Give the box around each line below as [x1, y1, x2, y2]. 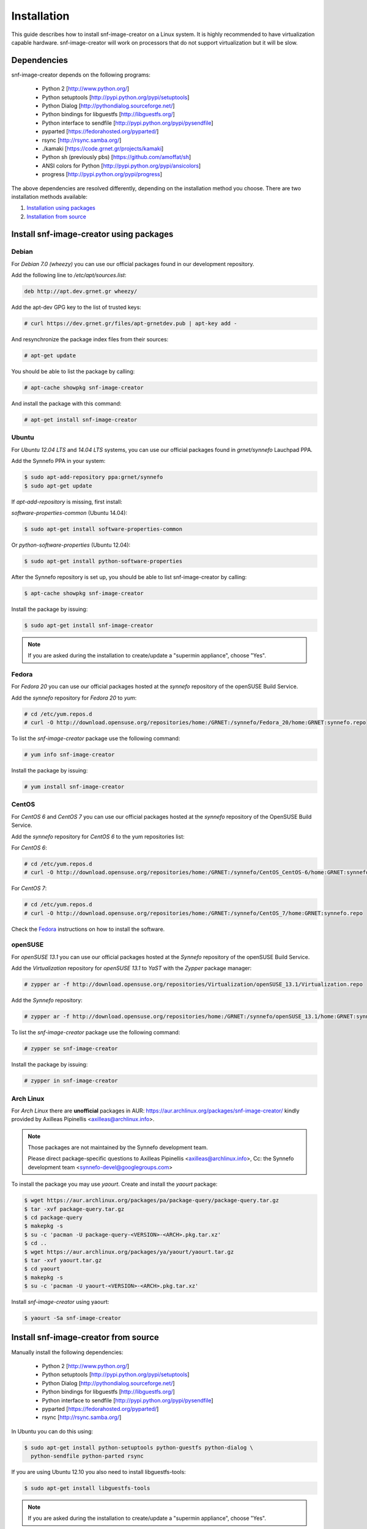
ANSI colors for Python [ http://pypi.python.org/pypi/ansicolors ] [42, 162, 201, 169]
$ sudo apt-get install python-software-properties [24, 557, 183, 565]
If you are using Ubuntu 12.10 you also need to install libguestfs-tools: [11, 1468, 186, 1476]
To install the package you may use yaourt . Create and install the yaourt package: [11, 1180, 218, 1188]
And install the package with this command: [11, 400, 122, 407]
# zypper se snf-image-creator [24, 1045, 119, 1052]
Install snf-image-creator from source [11, 1332, 159, 1342]
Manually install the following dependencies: [11, 1349, 124, 1356]
